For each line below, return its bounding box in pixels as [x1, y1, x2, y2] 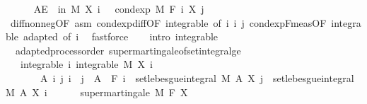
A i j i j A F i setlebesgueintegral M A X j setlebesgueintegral [40, 70, 354, 85]
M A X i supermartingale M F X [6, 84, 188, 99]
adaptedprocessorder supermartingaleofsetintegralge [15, 42, 241, 57]
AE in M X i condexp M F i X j [33, 1, 204, 16]
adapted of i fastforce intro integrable [23, 29, 219, 44]
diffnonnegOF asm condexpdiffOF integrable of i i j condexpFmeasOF [10, 15, 327, 30]
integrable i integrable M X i [20, 57, 153, 71]
